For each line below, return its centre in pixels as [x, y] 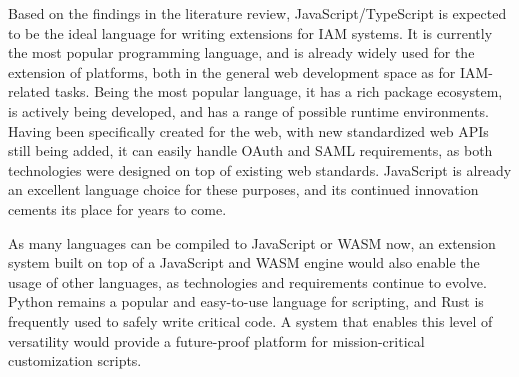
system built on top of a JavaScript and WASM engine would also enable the [244, 262]
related [29, 91]
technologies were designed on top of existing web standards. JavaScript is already [260, 169]
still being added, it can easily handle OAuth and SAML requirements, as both [250, 150]
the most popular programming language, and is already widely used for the [241, 52]
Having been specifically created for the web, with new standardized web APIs [248, 130]
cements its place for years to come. [117, 208]
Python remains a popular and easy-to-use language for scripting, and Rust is [246, 301]
